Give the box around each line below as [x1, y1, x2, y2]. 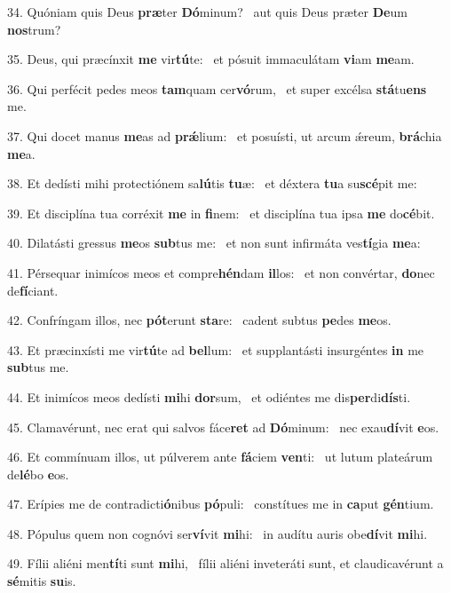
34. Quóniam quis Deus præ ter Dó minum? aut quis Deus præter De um [7, 3, 407, 20]
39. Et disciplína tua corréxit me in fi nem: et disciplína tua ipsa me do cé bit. [7, 203, 435, 222]
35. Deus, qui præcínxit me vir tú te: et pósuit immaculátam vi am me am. [7, 50, 415, 68]
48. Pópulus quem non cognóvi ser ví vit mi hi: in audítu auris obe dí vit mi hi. [7, 524, 428, 542]
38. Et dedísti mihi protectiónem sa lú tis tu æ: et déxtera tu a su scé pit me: [7, 174, 417, 193]
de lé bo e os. [7, 464, 69, 483]
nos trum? [7, 20, 61, 38]
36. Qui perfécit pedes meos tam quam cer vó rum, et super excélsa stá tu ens [7, 79, 427, 98]
